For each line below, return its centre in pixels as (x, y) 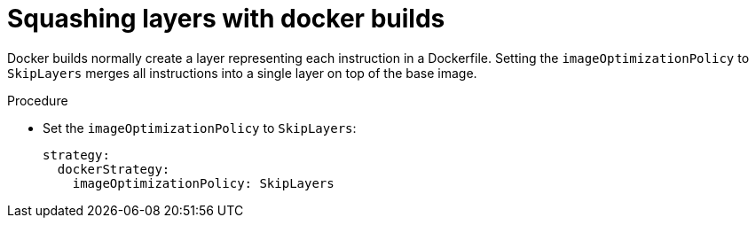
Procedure (38, 100)
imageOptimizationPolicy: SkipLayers (203, 183)
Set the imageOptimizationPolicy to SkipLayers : (200, 128)
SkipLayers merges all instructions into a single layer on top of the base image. (242, 73)
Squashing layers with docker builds (226, 19)
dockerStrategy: (114, 169)
